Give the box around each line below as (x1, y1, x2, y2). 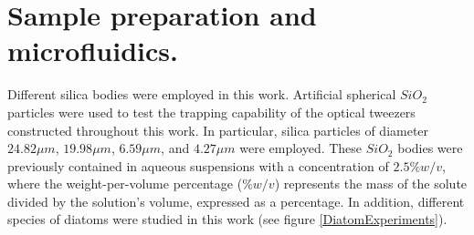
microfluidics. (7, 32, 178, 69)
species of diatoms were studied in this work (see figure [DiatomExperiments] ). (7, 209, 448, 229)
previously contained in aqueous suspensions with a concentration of (7, 156, 389, 175)
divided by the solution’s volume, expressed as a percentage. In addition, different (7, 191, 465, 210)
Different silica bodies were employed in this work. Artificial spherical (7, 85, 396, 104)
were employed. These (239, 138, 363, 158)
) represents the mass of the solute (274, 174, 468, 193)
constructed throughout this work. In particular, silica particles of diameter (7, 120, 429, 139)
